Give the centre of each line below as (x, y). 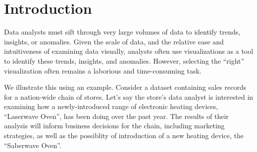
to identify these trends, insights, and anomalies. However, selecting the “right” (124, 60)
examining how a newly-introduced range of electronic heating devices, (111, 106)
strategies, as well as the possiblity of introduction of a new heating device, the (124, 135)
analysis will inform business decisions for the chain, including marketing (114, 126)
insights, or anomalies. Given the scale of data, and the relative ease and (114, 41)
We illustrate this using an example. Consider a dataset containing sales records (125, 87)
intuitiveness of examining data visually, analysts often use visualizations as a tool (129, 51)
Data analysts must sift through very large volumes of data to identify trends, (122, 32)
